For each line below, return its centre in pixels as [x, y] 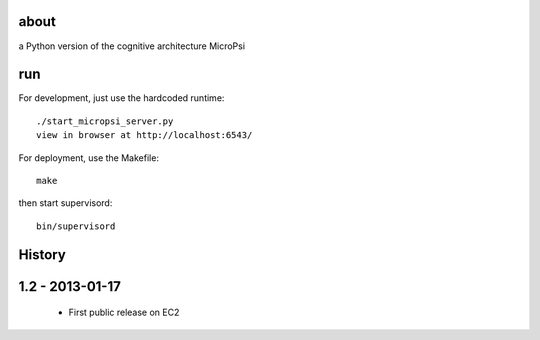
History [42, 254]
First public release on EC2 [124, 312]
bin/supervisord [76, 226]
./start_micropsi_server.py [105, 121]
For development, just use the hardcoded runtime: [121, 98]
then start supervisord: [65, 203]
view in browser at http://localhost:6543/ [144, 135]
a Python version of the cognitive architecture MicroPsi [131, 46]
